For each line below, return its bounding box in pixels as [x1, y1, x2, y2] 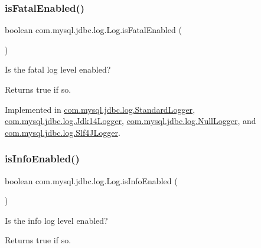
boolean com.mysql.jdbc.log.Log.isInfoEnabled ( [5, 174, 178, 187]
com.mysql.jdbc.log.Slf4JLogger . [5, 126, 120, 138]
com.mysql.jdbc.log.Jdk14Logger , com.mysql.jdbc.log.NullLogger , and [5, 115, 256, 127]
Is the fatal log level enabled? [5, 63, 111, 76]
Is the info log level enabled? [5, 214, 108, 226]
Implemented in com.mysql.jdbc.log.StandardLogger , [5, 103, 195, 115]
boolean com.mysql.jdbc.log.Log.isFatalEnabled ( [5, 24, 182, 36]
